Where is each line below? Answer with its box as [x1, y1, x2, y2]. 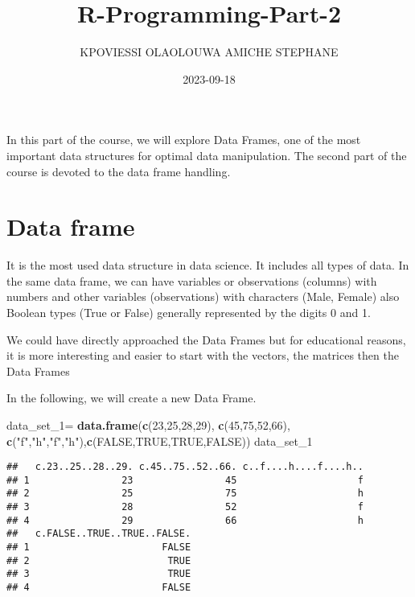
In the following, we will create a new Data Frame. [6, 389, 257, 406]
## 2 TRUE [6, 554, 191, 566]
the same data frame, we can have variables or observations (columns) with [6, 272, 377, 289]
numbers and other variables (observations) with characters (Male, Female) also [6, 288, 400, 305]
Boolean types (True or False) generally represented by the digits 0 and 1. [6, 304, 371, 320]
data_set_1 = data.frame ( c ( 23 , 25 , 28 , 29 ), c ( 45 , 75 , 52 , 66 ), [6, 416, 290, 433]
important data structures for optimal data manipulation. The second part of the [6, 146, 407, 163]
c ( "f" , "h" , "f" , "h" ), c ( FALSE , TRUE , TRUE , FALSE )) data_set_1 [6, 432, 313, 449]
